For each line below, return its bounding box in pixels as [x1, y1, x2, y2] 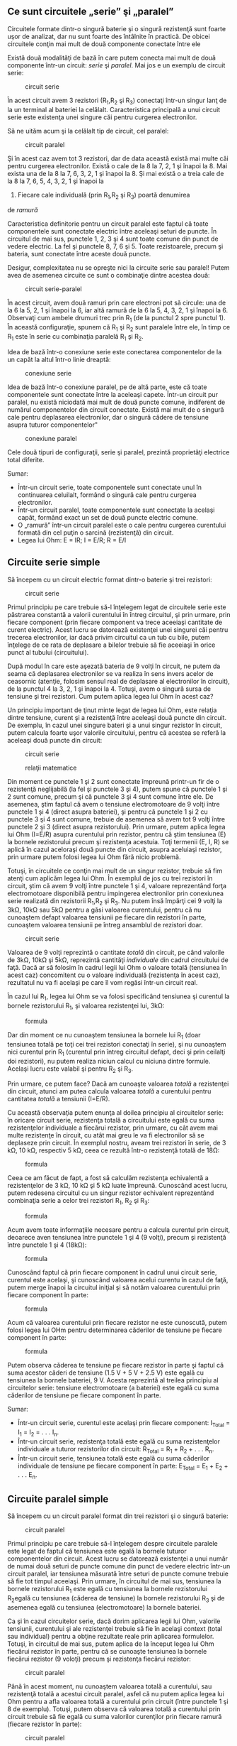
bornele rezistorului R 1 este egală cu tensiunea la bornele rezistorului [7, 1584, 207, 1595]
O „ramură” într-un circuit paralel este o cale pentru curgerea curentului [17, 520, 226, 529]
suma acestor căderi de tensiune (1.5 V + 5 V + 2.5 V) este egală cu [7, 1368, 204, 1377]
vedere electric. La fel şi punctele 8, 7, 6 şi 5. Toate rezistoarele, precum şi [7, 242, 224, 251]
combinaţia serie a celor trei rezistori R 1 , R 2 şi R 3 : [7, 1196, 150, 1206]
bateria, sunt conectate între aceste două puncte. [7, 250, 151, 258]
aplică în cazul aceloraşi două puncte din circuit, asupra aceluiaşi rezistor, [7, 845, 222, 853]
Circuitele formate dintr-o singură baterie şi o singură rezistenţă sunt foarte [7, 24, 226, 33]
